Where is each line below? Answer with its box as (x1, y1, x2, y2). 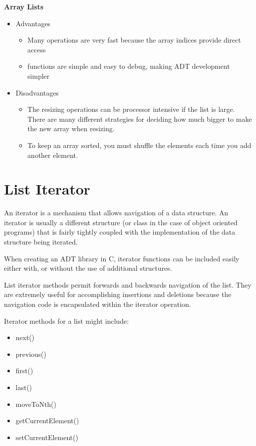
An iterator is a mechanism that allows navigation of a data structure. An (4, 207, 228, 218)
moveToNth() (15, 398, 56, 409)
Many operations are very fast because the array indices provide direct (27, 35, 241, 45)
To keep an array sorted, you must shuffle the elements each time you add (27, 140, 252, 150)
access (27, 44, 46, 54)
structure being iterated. (4, 237, 78, 247)
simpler (27, 70, 50, 81)
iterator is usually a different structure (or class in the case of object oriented (4, 217, 238, 227)
